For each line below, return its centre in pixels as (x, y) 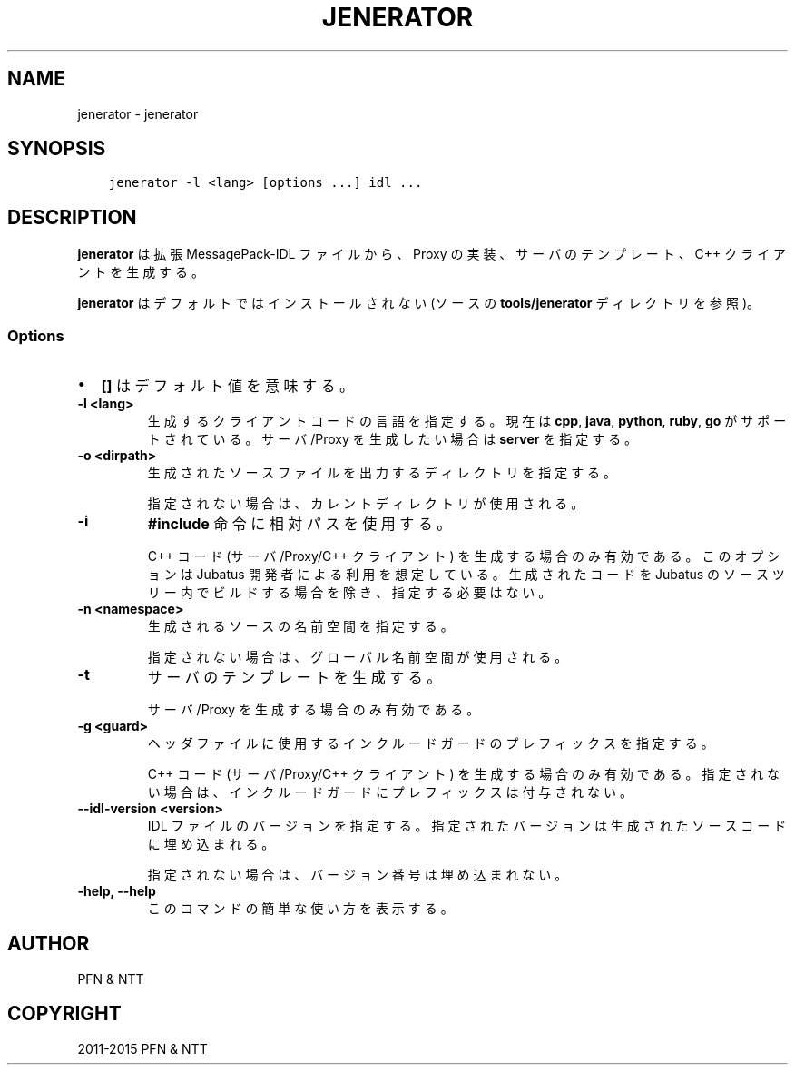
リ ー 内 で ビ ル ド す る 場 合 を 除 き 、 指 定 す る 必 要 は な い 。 (349, 593)
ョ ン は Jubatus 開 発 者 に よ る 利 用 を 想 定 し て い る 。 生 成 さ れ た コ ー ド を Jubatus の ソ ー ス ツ (466, 575)
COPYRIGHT (64, 1014)
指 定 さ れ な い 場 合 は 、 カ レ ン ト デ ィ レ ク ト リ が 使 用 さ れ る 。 (366, 504)
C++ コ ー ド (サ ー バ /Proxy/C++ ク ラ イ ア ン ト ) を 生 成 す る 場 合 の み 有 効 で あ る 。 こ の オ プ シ (464, 556)
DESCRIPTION (72, 217)
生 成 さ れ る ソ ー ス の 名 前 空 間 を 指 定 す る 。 (300, 626)
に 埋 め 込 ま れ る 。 (211, 844)
